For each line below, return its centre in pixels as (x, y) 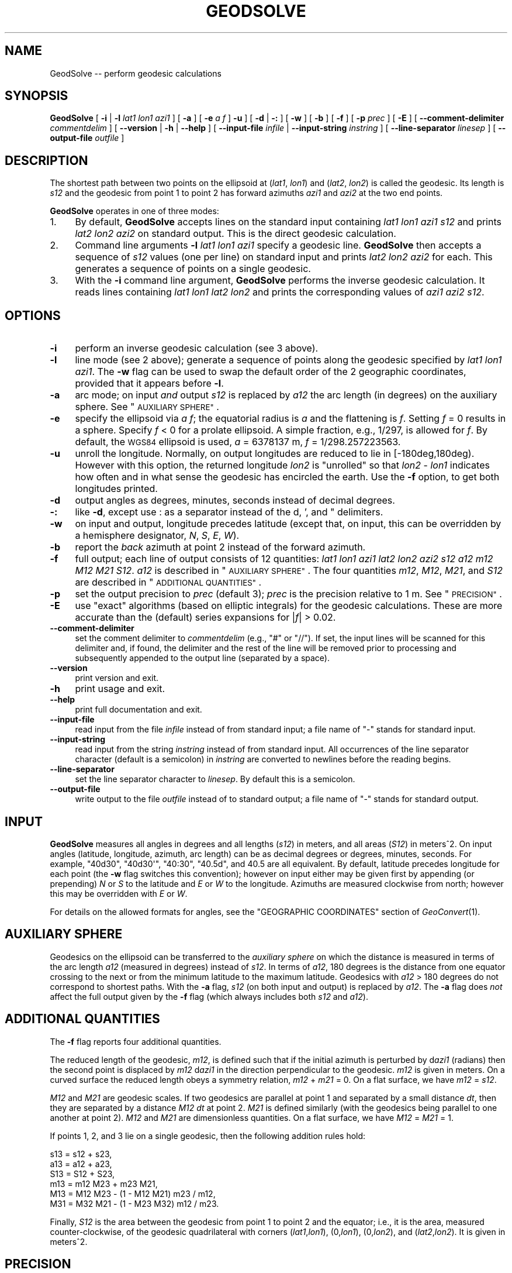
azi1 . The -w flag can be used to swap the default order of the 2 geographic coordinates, (271, 372)
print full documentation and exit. (139, 710)
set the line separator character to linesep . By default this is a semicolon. (215, 779)
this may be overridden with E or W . (119, 893)
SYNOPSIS (37, 96)
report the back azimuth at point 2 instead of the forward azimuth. (220, 547)
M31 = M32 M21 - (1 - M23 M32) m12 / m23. (134, 1203)
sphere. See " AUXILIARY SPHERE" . (147, 407)
